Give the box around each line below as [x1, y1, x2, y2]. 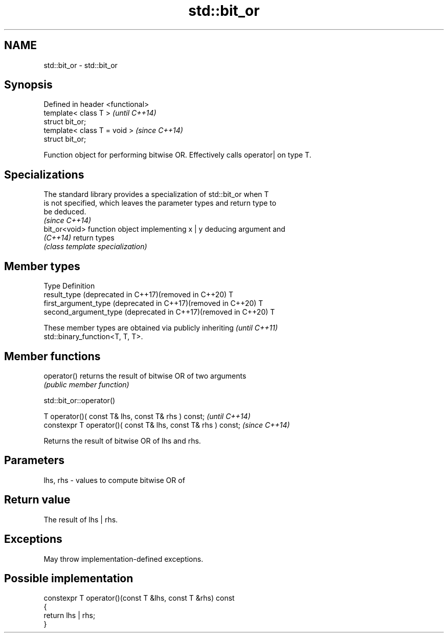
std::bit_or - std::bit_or [43, 60, 118, 70]
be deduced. [43, 207, 86, 216]
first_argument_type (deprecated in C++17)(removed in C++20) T [43, 299, 263, 308]
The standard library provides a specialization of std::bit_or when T [43, 190, 269, 199]
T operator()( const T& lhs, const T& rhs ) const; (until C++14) [43, 411, 251, 421]
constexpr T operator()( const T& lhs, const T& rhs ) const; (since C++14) [43, 420, 290, 429]
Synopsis [4, 78, 53, 92]
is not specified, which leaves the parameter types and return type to [43, 199, 277, 208]
